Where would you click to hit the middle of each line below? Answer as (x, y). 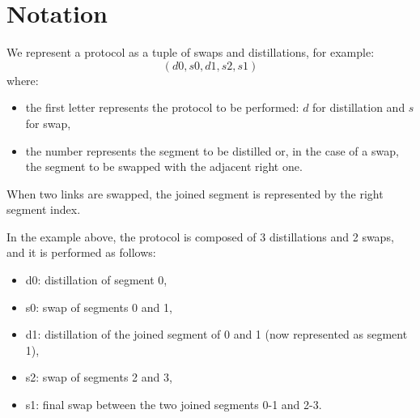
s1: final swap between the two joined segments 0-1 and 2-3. (174, 405)
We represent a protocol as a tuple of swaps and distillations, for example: (191, 52)
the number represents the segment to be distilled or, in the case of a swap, (212, 150)
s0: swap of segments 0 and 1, (99, 307)
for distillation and (359, 107)
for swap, (48, 123)
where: (23, 80)
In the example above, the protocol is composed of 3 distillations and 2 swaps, (200, 236)
